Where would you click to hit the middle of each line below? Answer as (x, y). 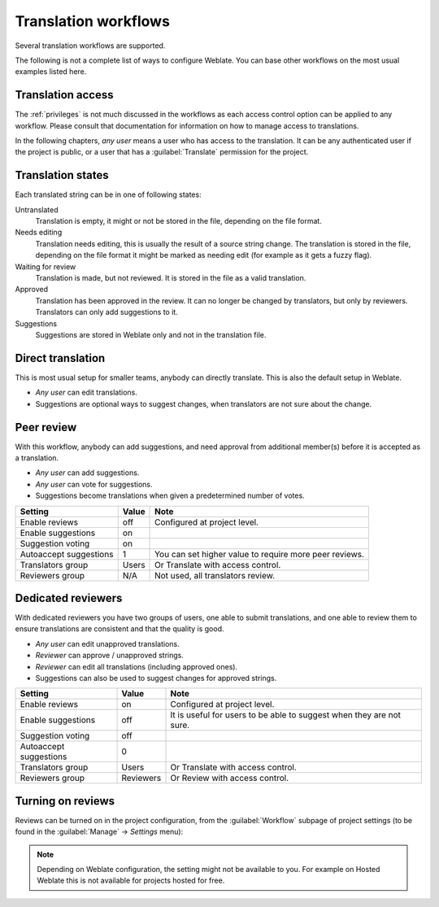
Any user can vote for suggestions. (94, 484)
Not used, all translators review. (215, 575)
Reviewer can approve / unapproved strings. (110, 656)
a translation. (37, 458)
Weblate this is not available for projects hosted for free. (131, 881)
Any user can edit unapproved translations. (107, 643)
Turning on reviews (65, 801)
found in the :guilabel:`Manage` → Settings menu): (99, 832)
